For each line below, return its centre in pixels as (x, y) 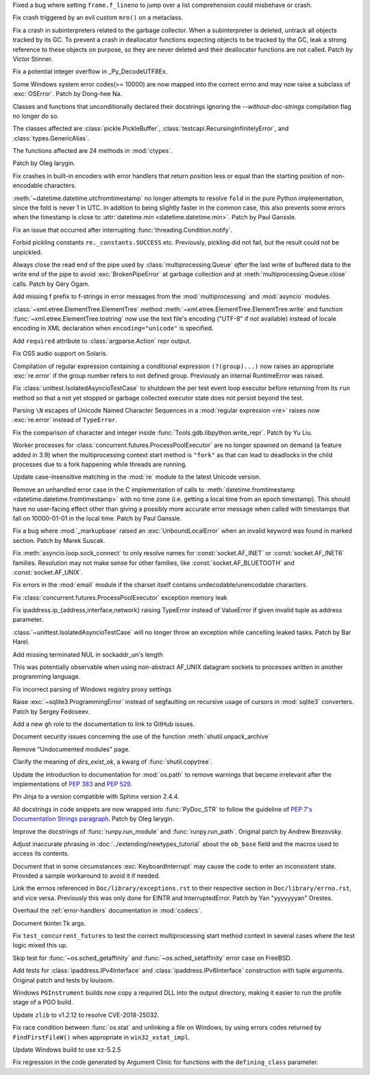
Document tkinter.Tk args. (49, 923)
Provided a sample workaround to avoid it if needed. (86, 876)
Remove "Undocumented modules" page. (71, 749)
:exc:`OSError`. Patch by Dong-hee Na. (67, 94)
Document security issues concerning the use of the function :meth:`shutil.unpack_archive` (141, 736)
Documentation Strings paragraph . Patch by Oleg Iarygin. (94, 819)
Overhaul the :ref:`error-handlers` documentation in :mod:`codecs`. (107, 910)
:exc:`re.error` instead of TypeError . (65, 420)
